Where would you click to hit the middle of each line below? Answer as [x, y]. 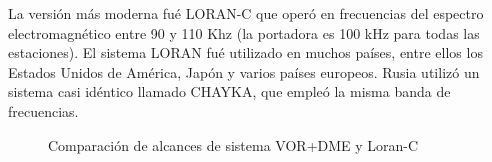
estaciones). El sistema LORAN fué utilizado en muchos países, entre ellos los [245, 52]
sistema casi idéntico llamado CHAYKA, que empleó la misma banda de [229, 91]
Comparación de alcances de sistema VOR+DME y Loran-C [233, 144]
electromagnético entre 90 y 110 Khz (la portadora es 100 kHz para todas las [244, 32]
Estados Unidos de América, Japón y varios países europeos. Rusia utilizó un [244, 71]
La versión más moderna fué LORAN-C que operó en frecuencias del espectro [246, 13]
